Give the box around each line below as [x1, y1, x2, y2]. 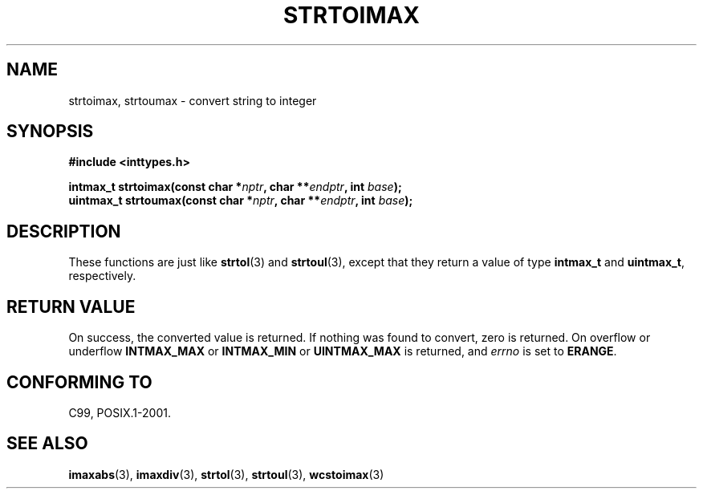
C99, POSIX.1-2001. [68, 405, 171, 420]
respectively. [68, 269, 136, 283]
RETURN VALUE [6, 296, 136, 317]
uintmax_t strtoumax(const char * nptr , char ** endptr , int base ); [68, 193, 413, 208]
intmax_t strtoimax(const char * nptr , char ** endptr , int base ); [68, 180, 402, 194]
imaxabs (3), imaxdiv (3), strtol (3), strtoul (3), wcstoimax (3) [68, 467, 384, 481]
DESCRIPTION [6, 221, 121, 241]
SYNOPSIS [6, 121, 94, 142]
